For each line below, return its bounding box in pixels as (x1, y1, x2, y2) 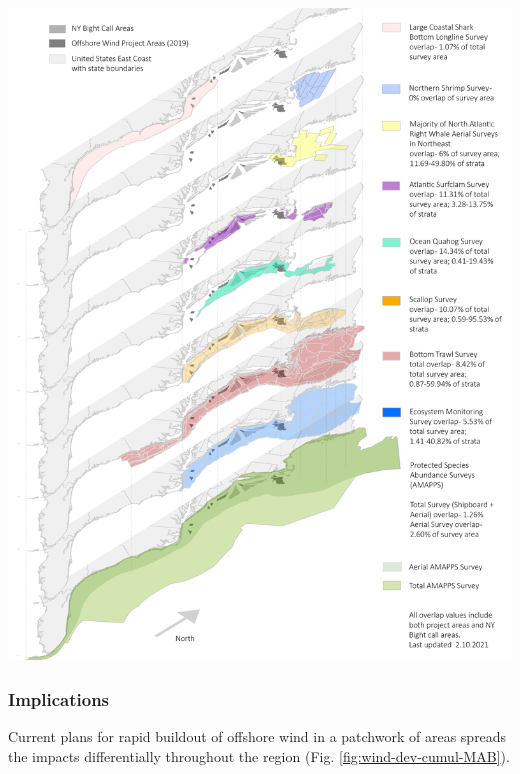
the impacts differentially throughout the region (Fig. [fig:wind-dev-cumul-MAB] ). (8, 745, 510, 766)
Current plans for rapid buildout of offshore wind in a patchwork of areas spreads (8, 726, 507, 747)
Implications (8, 686, 110, 711)
